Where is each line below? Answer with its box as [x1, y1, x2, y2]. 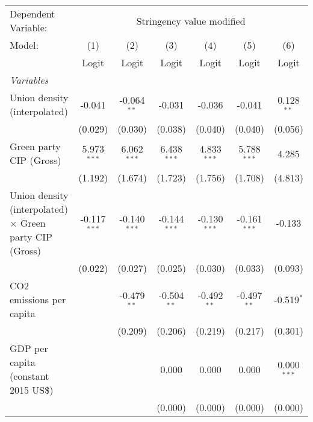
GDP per [10, 341, 48, 355]
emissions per [10, 292, 66, 306]
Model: [10, 38, 39, 52]
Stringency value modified [136, 13, 246, 28]
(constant [10, 369, 49, 383]
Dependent [10, 7, 55, 20]
